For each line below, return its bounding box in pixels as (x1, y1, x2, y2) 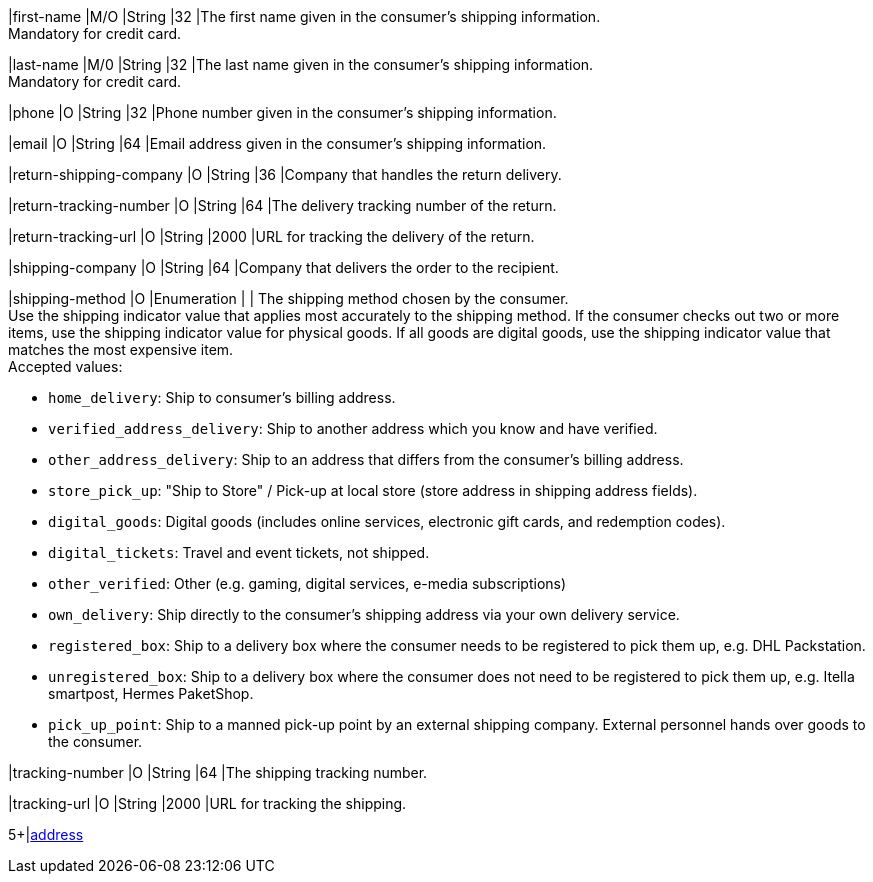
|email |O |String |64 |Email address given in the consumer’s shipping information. (8, 135, 547, 152)
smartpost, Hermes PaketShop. (48, 685, 254, 702)
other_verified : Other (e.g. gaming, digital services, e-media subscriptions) (48, 575, 567, 592)
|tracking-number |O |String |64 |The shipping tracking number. (8, 764, 428, 781)
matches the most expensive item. (8, 341, 234, 358)
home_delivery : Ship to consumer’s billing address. (48, 389, 396, 406)
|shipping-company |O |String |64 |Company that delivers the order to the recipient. (8, 259, 559, 276)
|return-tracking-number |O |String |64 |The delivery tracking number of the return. (8, 197, 557, 214)
